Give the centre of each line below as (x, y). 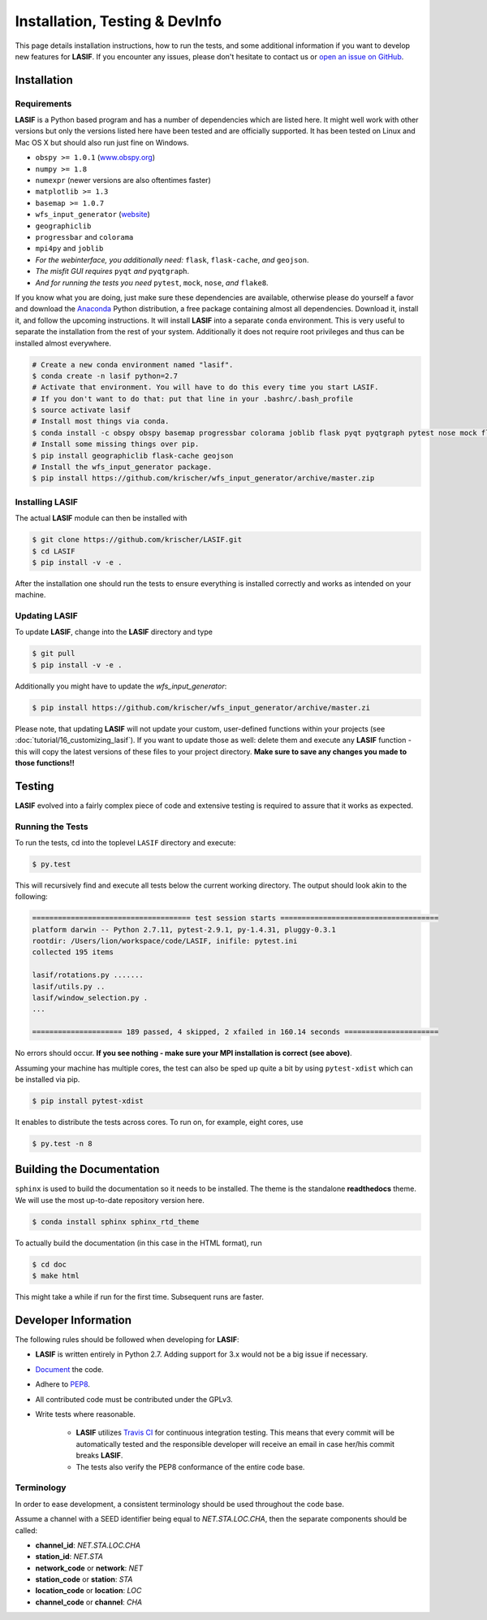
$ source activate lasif (82, 410)
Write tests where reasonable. (85, 1414)
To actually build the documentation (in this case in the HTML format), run (139, 1243)
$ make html (56, 1276)
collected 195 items (73, 952)
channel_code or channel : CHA (89, 1602)
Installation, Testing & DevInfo (119, 21)
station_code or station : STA (84, 1579)
